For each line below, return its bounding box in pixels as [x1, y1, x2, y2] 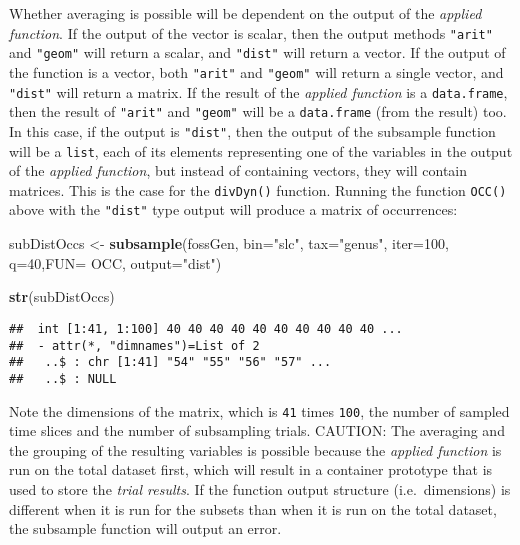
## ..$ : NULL [9, 371, 117, 386]
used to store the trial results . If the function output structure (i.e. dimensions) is [9, 478, 511, 499]
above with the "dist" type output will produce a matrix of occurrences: [9, 199, 458, 220]
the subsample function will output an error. [9, 518, 282, 539]
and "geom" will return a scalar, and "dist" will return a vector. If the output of [9, 42, 506, 63]
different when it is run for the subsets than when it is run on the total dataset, [9, 498, 497, 519]
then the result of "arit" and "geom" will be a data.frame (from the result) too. [9, 101, 507, 122]
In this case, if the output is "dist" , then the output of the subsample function [9, 120, 496, 141]
